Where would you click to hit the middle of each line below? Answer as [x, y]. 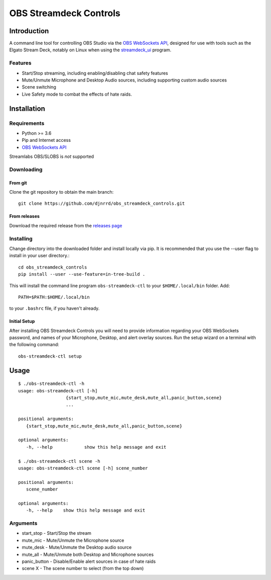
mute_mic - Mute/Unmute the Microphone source [73, 540]
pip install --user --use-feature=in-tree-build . [82, 274]
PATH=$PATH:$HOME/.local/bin [54, 297]
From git [18, 183]
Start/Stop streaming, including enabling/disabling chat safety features [95, 73]
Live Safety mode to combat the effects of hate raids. [77, 94]
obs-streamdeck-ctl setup [50, 356]
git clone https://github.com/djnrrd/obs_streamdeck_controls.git [102, 203]
